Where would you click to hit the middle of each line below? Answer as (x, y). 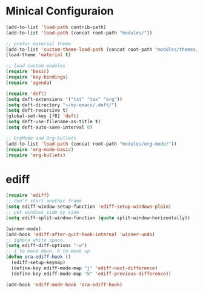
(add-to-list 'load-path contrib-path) (56, 27)
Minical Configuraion (60, 11)
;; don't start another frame (44, 201)
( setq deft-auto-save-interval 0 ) (49, 127)
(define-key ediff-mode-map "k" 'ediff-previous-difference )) (91, 274)
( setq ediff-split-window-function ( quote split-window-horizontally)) (98, 218)
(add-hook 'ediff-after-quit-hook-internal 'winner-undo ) (80, 234)
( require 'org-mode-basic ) (40, 149)
